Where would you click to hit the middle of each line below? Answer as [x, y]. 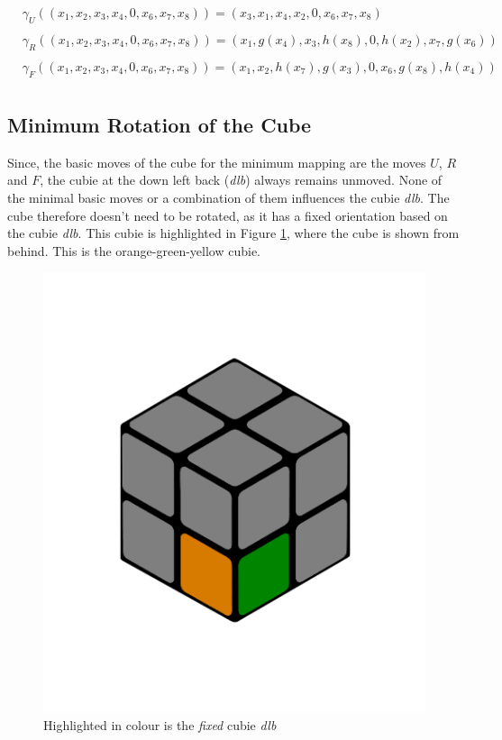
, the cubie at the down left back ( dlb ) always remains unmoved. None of [241, 180]
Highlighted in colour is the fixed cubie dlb [160, 725]
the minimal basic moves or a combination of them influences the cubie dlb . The [228, 197]
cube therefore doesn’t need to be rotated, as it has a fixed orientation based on [228, 215]
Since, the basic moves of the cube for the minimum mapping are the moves [217, 162]
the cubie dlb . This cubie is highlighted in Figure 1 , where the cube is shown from [233, 233]
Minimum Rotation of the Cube [160, 124]
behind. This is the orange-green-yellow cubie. [134, 250]
